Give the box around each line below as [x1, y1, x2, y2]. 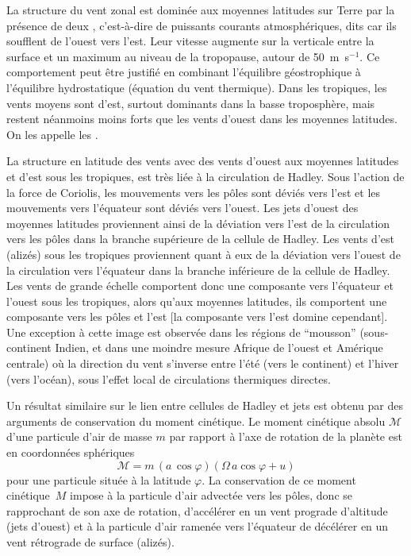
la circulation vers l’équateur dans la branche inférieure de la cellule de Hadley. [6, 261, 390, 278]
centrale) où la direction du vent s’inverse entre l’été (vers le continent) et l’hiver [6, 355, 399, 372]
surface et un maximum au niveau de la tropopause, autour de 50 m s [6, 48, 350, 64]
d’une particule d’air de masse [6, 428, 152, 445]
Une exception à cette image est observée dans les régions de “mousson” [6, 323, 356, 340]
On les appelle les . [6, 125, 98, 142]
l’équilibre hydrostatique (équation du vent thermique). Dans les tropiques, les [6, 79, 387, 95]
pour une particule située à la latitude [6, 471, 191, 488]
